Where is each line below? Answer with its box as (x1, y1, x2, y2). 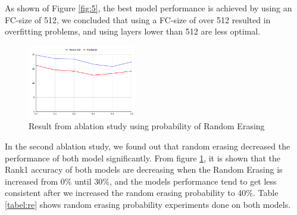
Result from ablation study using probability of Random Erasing (29, 120, 265, 132)
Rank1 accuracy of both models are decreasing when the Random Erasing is (5, 163, 283, 176)
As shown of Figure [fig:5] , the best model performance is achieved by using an (5, 2, 292, 14)
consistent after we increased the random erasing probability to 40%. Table (5, 186, 279, 199)
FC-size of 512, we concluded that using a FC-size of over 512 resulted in (5, 13, 271, 26)
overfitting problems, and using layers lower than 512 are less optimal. (5, 25, 261, 38)
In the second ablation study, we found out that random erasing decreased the (5, 140, 290, 152)
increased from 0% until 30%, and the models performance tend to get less (5, 175, 277, 187)
